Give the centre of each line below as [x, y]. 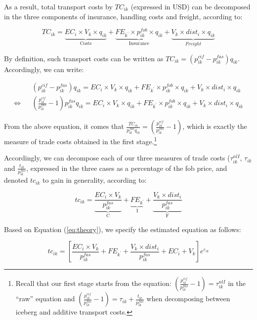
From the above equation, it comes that [64, 126]
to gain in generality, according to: [94, 180]
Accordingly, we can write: [44, 69]
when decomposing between [188, 299]
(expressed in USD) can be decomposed [191, 6]
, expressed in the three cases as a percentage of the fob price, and [127, 168]
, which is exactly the [215, 126]
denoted [16, 180]
